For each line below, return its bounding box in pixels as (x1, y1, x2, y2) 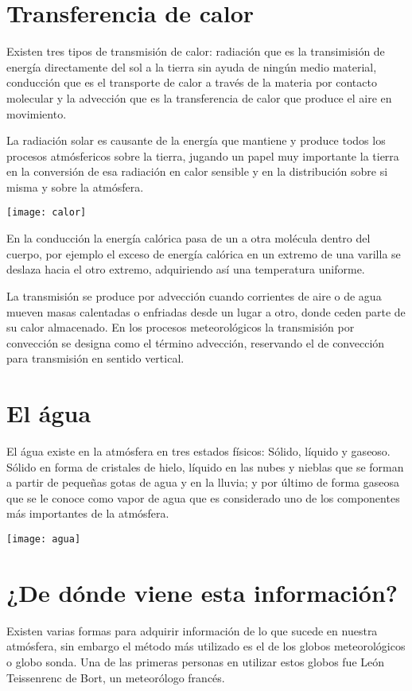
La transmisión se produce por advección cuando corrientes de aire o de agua (6, 287, 382, 304)
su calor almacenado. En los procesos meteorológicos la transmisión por (6, 319, 355, 336)
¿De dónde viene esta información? (6, 576, 398, 608)
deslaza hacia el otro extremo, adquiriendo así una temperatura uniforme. (6, 261, 365, 278)
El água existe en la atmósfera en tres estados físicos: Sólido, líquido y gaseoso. (6, 443, 391, 459)
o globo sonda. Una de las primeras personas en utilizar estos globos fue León (6, 653, 385, 670)
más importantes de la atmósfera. (6, 505, 169, 522)
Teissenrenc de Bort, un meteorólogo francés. (6, 669, 225, 685)
